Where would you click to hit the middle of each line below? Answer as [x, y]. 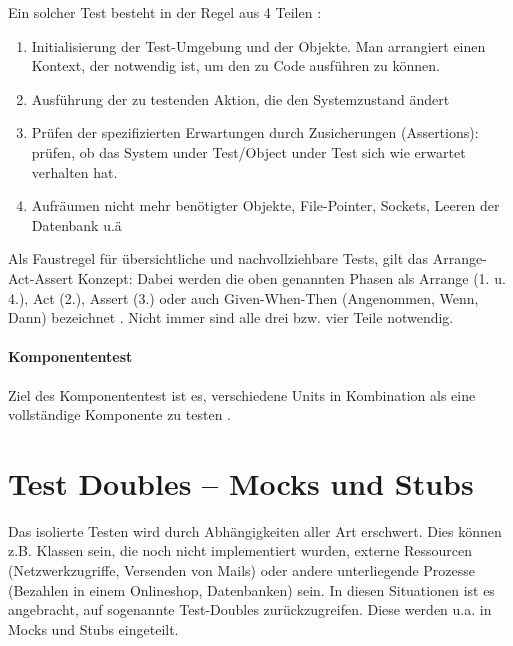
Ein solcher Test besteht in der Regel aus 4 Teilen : [165, 12]
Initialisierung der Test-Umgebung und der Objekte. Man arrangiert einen [258, 45]
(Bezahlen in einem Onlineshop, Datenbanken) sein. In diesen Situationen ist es [251, 589]
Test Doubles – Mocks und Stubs [241, 482]
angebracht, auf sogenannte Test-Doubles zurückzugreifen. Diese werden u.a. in [250, 609]
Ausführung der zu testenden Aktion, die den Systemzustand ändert [240, 98]
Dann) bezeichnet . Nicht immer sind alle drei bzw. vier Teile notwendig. [231, 317]
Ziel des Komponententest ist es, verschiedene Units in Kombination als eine [242, 394]
